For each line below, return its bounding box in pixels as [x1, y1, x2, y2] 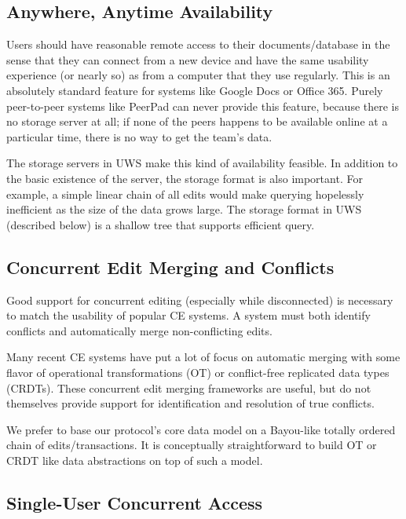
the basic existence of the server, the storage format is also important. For [6, 170, 363, 186]
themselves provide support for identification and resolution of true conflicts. [6, 395, 375, 411]
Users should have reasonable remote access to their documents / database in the [6, 36, 390, 53]
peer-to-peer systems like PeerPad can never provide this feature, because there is [6, 97, 400, 114]
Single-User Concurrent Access [6, 490, 263, 514]
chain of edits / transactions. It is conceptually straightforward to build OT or [6, 437, 377, 453]
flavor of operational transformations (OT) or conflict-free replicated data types [6, 364, 390, 380]
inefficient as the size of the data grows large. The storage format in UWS [6, 201, 362, 217]
